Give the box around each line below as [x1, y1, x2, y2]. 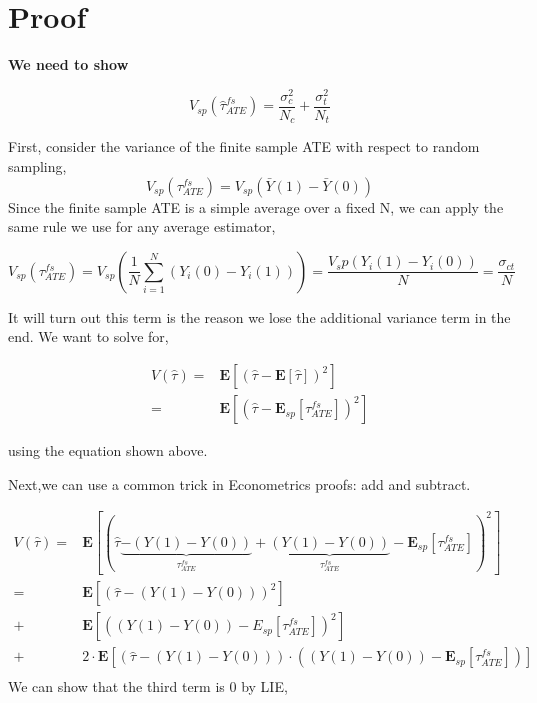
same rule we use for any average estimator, [8, 216, 276, 237]
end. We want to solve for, [8, 326, 169, 347]
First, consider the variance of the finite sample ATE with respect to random [8, 136, 480, 157]
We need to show [8, 54, 129, 75]
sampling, [8, 156, 67, 177]
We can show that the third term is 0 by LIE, [8, 676, 288, 697]
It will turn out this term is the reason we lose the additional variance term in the [8, 306, 511, 327]
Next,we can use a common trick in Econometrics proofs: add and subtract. [8, 473, 471, 494]
